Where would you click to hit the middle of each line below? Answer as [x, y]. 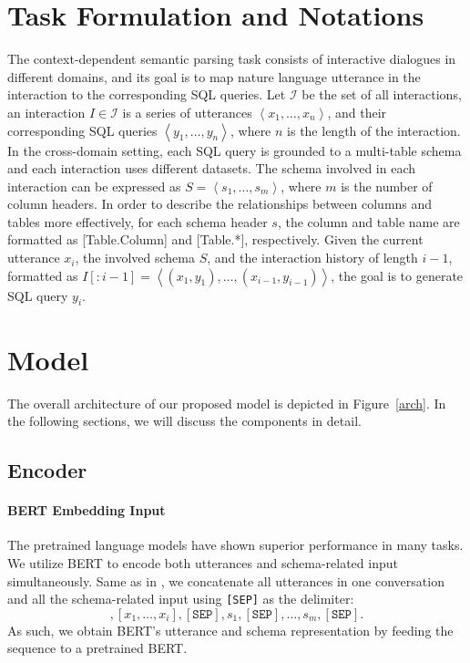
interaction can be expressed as [94, 186]
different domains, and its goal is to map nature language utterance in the [214, 76]
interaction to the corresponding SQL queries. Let [147, 94]
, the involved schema [135, 258]
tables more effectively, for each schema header [138, 221]
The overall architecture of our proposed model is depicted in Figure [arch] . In [227, 403]
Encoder [47, 470]
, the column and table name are [368, 221]
